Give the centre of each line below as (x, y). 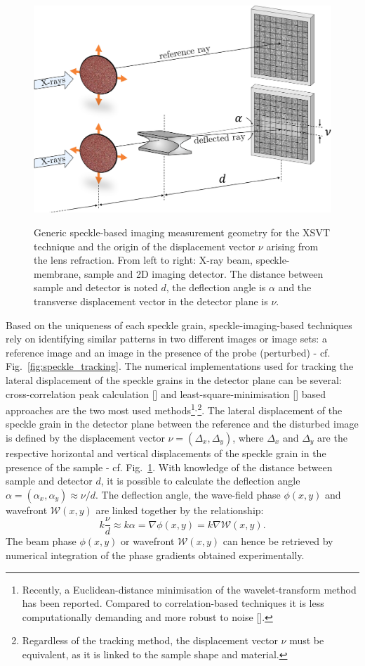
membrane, (58, 273)
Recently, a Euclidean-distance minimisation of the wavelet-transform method (189, 589)
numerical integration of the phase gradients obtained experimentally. (155, 555)
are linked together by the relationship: (180, 510)
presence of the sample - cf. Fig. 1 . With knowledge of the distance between (169, 467)
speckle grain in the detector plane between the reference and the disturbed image (182, 424)
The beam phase (41, 541)
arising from (292, 246)
